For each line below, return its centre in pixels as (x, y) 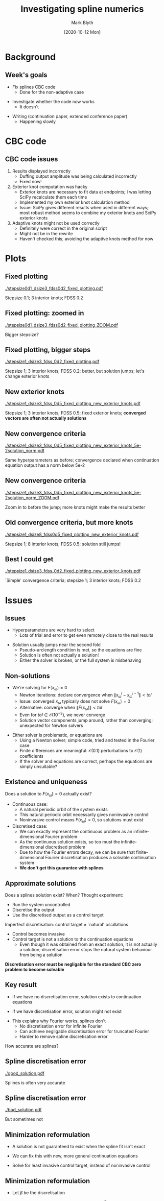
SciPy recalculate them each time (53, 197)
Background (30, 57)
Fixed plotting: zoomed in (45, 313)
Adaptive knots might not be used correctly (56, 223)
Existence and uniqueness (46, 782)
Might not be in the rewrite (46, 233)
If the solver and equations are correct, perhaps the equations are (86, 761)
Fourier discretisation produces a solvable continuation (100, 858)
